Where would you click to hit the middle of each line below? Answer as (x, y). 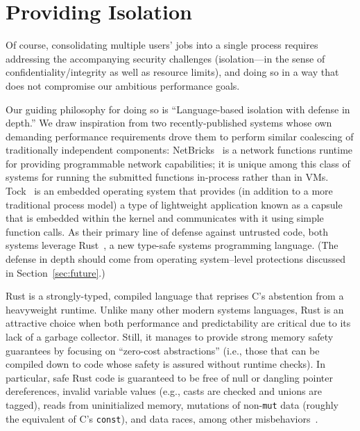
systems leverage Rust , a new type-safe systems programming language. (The (172, 245)
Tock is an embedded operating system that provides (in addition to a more (169, 191)
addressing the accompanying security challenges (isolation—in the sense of (165, 58)
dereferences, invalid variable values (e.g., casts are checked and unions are (164, 391)
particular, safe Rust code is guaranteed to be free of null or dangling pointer (170, 377)
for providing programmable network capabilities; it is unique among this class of (178, 163)
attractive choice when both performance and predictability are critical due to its (178, 323)
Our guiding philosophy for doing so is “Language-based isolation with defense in (178, 109)
